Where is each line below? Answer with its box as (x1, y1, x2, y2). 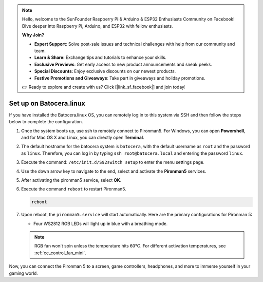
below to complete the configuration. (9, 119, 83, 125)
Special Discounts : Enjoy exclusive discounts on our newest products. (34, 68, 176, 74)
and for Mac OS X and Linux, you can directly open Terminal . (21, 134, 145, 140)
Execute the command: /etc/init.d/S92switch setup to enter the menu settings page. (21, 159, 205, 165)
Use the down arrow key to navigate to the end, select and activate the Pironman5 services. (21, 168, 207, 174)
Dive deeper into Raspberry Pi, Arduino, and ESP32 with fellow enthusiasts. (22, 23, 173, 29)
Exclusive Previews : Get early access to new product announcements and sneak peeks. (34, 61, 212, 67)
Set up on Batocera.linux (9, 99, 85, 107)
